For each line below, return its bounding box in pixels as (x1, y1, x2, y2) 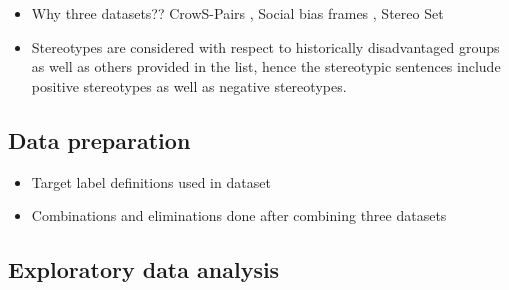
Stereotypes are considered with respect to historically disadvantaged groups (31, 36, 500, 57)
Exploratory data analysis (8, 254, 280, 285)
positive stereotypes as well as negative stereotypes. (31, 75, 347, 96)
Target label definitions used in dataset (31, 171, 271, 192)
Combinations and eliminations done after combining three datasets (31, 205, 447, 226)
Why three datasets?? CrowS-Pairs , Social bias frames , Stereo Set (31, 3, 444, 23)
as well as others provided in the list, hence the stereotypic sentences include (31, 56, 501, 77)
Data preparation (8, 124, 191, 155)
